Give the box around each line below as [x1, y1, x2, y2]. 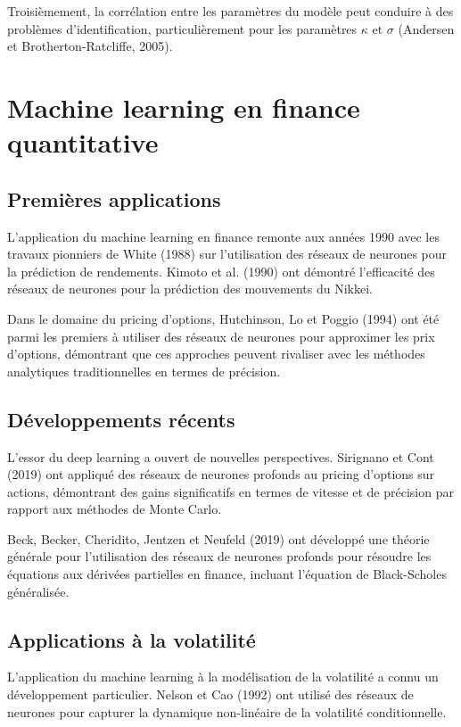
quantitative [7, 124, 159, 161]
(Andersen [398, 19, 455, 37]
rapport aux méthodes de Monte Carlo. [7, 500, 222, 518]
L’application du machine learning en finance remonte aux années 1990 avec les [7, 227, 440, 245]
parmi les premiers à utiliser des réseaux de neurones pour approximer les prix [7, 326, 435, 345]
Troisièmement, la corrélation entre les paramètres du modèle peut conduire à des [7, 2, 454, 20]
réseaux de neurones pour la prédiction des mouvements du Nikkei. [7, 279, 373, 298]
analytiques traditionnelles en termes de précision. [7, 361, 281, 380]
